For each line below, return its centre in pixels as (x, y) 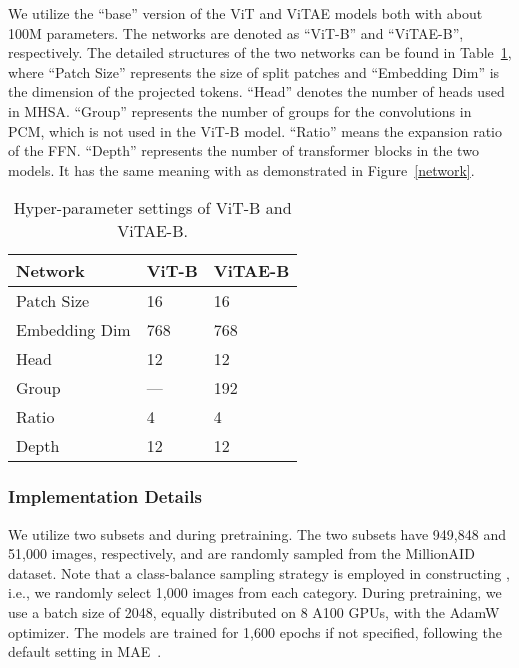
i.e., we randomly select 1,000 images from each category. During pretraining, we (255, 592)
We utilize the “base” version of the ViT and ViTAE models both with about (245, 13)
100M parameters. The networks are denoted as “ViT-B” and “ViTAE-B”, (236, 32)
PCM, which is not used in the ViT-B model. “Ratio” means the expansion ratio (255, 130)
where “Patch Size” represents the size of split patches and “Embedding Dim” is (254, 71)
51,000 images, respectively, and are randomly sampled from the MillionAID (241, 553)
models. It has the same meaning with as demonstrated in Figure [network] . (241, 169)
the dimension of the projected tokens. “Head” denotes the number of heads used (256, 91)
